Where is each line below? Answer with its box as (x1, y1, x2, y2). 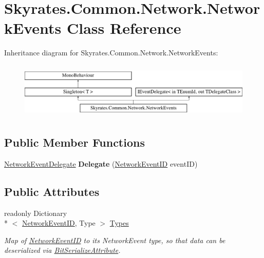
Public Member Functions (4, 134, 145, 150)
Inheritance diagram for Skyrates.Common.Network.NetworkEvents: (4, 47, 218, 58)
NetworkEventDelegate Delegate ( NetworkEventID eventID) (4, 158, 198, 169)
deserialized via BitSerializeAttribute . (4, 245, 121, 255)
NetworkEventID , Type (22, 217, 96, 228)
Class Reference (66, 17, 181, 38)
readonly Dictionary (4, 207, 67, 218)
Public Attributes (4, 183, 100, 199)
